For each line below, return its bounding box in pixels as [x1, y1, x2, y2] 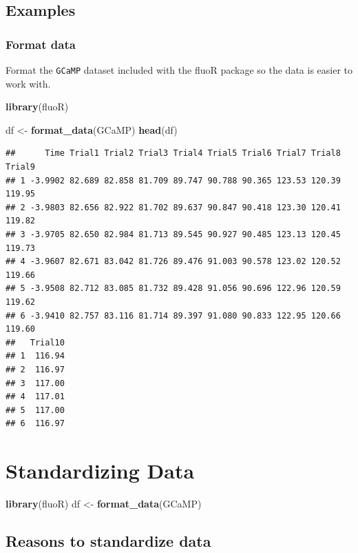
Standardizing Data [6, 456, 195, 485]
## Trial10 [6, 337, 65, 348]
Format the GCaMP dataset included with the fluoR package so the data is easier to [6, 63, 352, 77]
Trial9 [6, 162, 35, 172]
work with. [6, 76, 51, 90]
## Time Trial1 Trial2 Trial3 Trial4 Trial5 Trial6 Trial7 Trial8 [6, 148, 341, 159]
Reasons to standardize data [6, 530, 211, 552]
